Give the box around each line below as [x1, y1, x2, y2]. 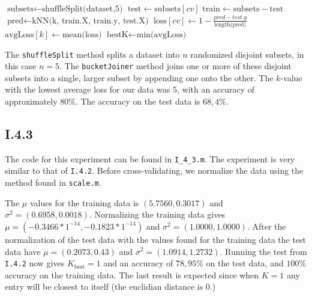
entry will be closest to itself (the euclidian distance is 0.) [5, 280, 216, 293]
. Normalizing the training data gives [89, 208, 225, 221]
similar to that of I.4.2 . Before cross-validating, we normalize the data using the [5, 164, 304, 177]
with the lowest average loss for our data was [5, 83, 170, 96]
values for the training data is [29, 196, 139, 209]
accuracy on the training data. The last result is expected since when [5, 268, 259, 281]
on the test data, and [206, 257, 284, 269]
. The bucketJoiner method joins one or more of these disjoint [59, 60, 292, 72]
